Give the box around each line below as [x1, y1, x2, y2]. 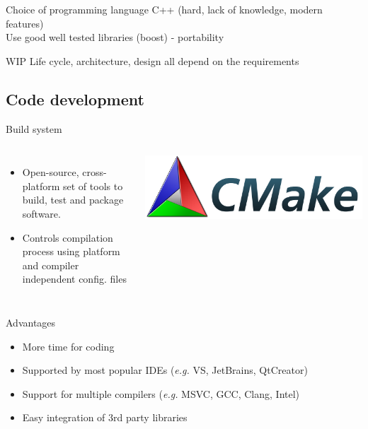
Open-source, [22, 165, 79, 180]
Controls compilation [22, 230, 113, 245]
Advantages [6, 315, 56, 329]
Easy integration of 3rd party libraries [22, 410, 188, 425]
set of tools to [63, 178, 123, 193]
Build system [6, 121, 62, 136]
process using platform [22, 244, 120, 259]
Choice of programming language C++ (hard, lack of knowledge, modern [6, 2, 323, 16]
